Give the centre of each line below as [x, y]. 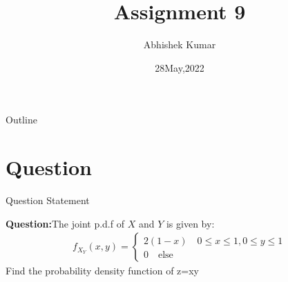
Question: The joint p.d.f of [65, 223]
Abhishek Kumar [180, 44]
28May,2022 [180, 67]
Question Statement [48, 200]
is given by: [190, 223]
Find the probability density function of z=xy [102, 271]
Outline [21, 120]
